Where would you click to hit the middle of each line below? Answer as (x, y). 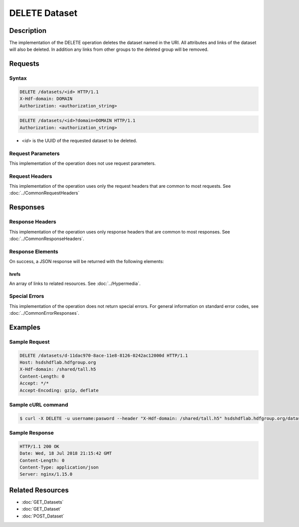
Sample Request (29, 342)
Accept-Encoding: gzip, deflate (59, 390)
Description (28, 31)
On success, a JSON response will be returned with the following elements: (87, 262)
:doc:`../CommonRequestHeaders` (44, 193)
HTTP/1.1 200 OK (40, 446)
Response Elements (34, 252)
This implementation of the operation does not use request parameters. (82, 163)
